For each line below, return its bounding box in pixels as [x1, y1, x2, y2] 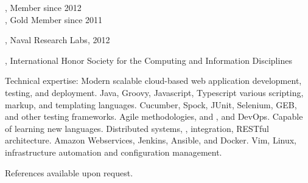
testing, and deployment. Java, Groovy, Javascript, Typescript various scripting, [5, 86, 304, 98]
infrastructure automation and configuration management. [5, 145, 222, 158]
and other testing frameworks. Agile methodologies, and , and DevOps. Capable [5, 110, 303, 123]
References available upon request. [5, 166, 133, 179]
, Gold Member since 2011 [5, 13, 103, 26]
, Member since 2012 [5, 1, 82, 13]
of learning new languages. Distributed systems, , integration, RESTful [5, 122, 269, 134]
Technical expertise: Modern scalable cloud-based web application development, [5, 74, 302, 87]
